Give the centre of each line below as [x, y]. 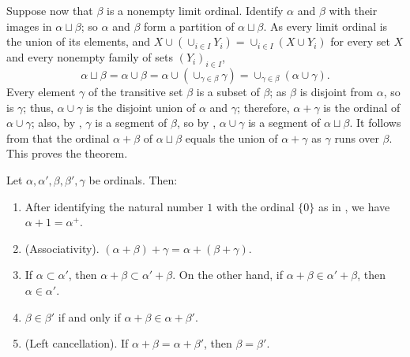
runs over [357, 138]
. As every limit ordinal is [325, 26]
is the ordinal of [362, 107]
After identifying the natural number [114, 206]
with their [353, 10]
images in [29, 26]
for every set [360, 41]
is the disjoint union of [141, 107]
